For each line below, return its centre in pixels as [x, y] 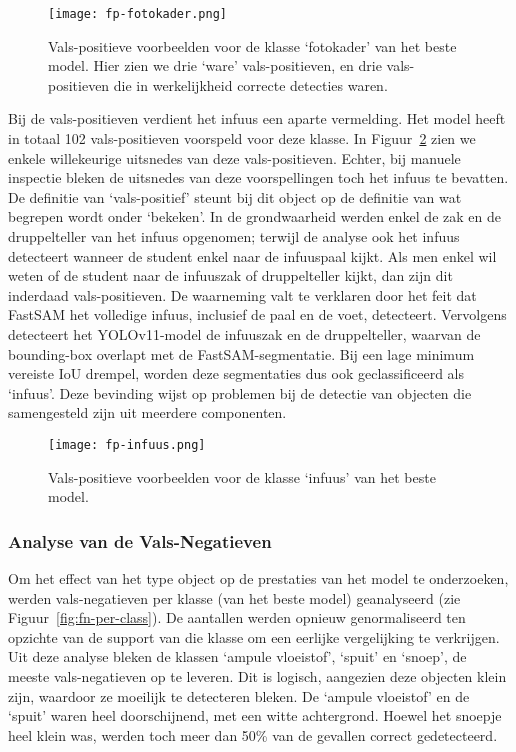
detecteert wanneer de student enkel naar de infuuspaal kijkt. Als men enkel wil [252, 255]
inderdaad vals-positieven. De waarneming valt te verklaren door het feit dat [242, 294]
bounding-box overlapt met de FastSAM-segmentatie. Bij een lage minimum [241, 353]
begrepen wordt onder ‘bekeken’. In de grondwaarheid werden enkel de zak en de [254, 216]
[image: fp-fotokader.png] [137, 14]
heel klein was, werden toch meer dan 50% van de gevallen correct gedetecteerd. [253, 734]
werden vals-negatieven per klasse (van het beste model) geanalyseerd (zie [234, 597]
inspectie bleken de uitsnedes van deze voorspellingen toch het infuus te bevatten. [258, 177]
